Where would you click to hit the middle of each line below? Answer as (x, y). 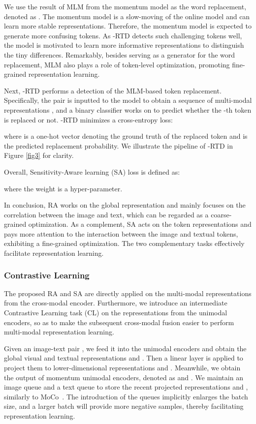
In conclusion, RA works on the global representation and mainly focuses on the (125, 205)
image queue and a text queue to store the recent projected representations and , (126, 387)
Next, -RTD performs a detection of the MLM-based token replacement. (113, 90)
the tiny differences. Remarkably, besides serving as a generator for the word (120, 54)
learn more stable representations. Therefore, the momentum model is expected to (128, 26)
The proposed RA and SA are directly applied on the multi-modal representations (128, 293)
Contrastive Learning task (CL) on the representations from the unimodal (116, 313)
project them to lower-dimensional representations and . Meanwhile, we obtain (122, 368)
